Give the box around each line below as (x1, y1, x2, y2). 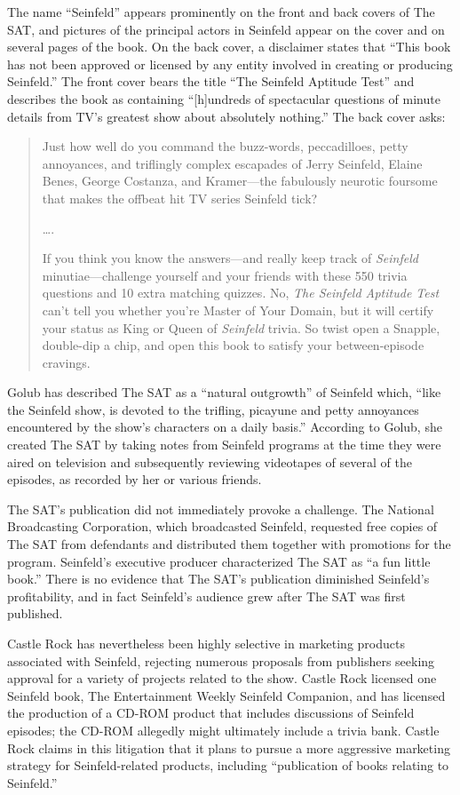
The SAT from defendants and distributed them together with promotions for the (7, 535, 451, 553)
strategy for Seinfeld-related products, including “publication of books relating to (7, 756, 449, 775)
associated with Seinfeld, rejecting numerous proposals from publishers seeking (7, 651, 435, 670)
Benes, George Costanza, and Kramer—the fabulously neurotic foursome (42, 171, 438, 190)
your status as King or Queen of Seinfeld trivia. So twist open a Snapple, (42, 318, 440, 337)
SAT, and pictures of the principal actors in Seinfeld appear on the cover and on (7, 20, 445, 38)
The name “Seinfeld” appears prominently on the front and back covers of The (7, 3, 435, 20)
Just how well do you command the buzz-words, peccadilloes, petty (42, 137, 408, 155)
